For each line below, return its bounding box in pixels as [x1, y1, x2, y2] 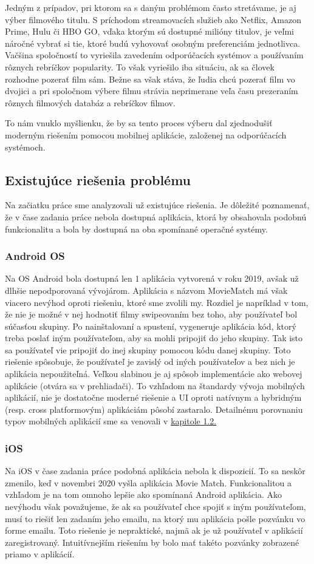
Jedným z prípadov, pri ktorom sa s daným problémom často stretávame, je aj [5, 1, 296, 13]
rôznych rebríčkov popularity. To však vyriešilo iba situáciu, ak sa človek [5, 60, 275, 73]
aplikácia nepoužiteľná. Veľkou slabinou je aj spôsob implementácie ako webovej [5, 367, 302, 380]
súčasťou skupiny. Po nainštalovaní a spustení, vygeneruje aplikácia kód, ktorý [5, 319, 296, 332]
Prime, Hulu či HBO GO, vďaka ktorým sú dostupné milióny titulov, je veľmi [5, 25, 294, 38]
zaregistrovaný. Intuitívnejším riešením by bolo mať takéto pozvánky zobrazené [5, 535, 299, 548]
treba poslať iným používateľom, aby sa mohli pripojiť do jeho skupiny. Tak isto [5, 331, 303, 344]
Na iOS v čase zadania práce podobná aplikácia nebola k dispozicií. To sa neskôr [5, 464, 305, 477]
